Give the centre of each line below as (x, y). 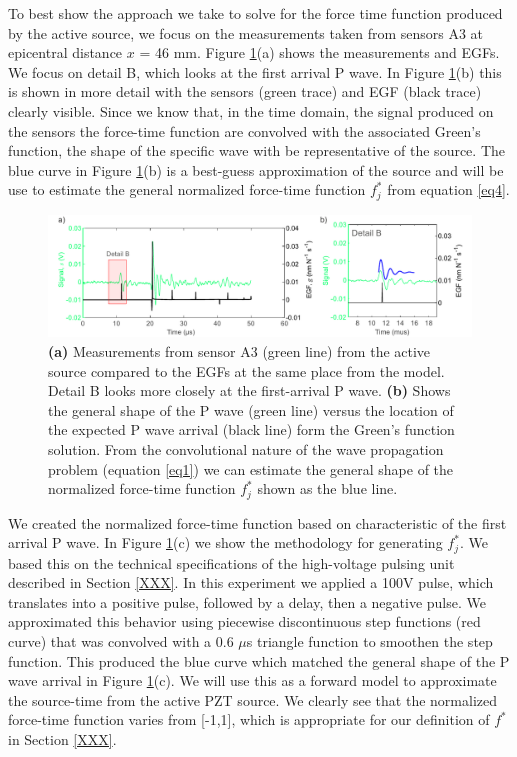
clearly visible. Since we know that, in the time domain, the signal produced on (251, 110)
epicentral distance (65, 52)
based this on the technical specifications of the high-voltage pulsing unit (231, 562)
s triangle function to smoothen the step (369, 640)
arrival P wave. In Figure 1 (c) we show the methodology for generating (225, 542)
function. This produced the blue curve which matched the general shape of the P (259, 660)
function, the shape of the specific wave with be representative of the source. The (256, 150)
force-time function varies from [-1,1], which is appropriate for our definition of (249, 719)
